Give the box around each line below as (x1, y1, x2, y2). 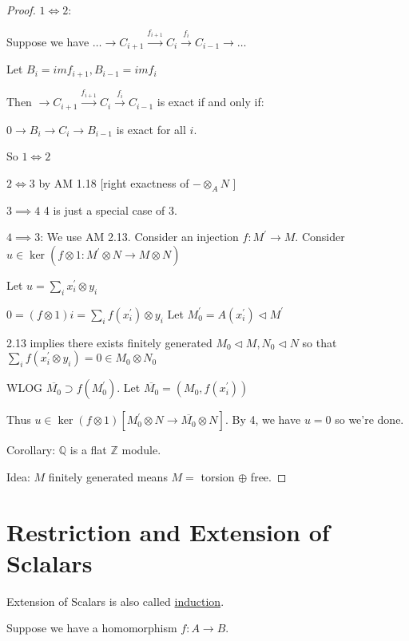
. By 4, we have (224, 411, 301, 428)
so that (302, 334, 337, 350)
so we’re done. (335, 411, 404, 428)
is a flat (69, 441, 107, 458)
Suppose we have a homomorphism (6, 619, 177, 636)
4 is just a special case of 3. (43, 201, 177, 218)
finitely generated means (48, 468, 168, 485)
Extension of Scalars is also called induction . (6, 592, 224, 609)
